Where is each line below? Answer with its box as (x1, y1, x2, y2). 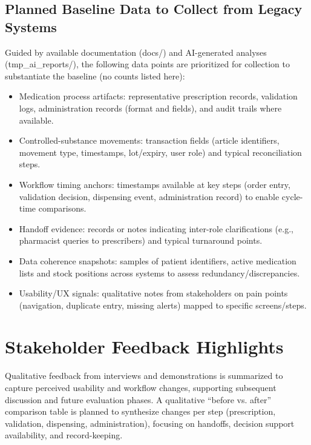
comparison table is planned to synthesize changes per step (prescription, (5, 405, 276, 418)
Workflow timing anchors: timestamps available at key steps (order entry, (19, 178, 290, 190)
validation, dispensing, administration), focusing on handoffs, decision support (5, 417, 295, 429)
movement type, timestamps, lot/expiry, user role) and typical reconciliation (19, 146, 302, 158)
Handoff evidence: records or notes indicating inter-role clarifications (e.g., (19, 222, 293, 235)
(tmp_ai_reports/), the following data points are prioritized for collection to (5, 58, 290, 70)
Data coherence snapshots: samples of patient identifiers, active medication (19, 254, 296, 267)
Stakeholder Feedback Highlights (5, 334, 284, 359)
